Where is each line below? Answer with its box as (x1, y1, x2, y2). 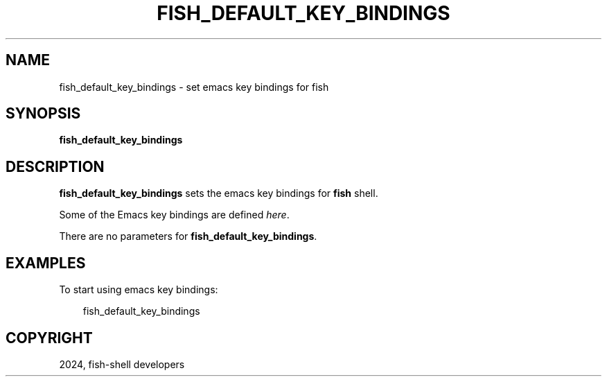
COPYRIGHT (6, 329, 93, 347)
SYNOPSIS (6, 105, 81, 123)
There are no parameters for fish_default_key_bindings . (59, 230, 317, 243)
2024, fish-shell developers (59, 358, 185, 370)
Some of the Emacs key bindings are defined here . (59, 209, 290, 221)
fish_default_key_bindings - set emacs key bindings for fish (59, 80, 329, 93)
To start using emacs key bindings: (59, 284, 218, 296)
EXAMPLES (6, 254, 86, 272)
